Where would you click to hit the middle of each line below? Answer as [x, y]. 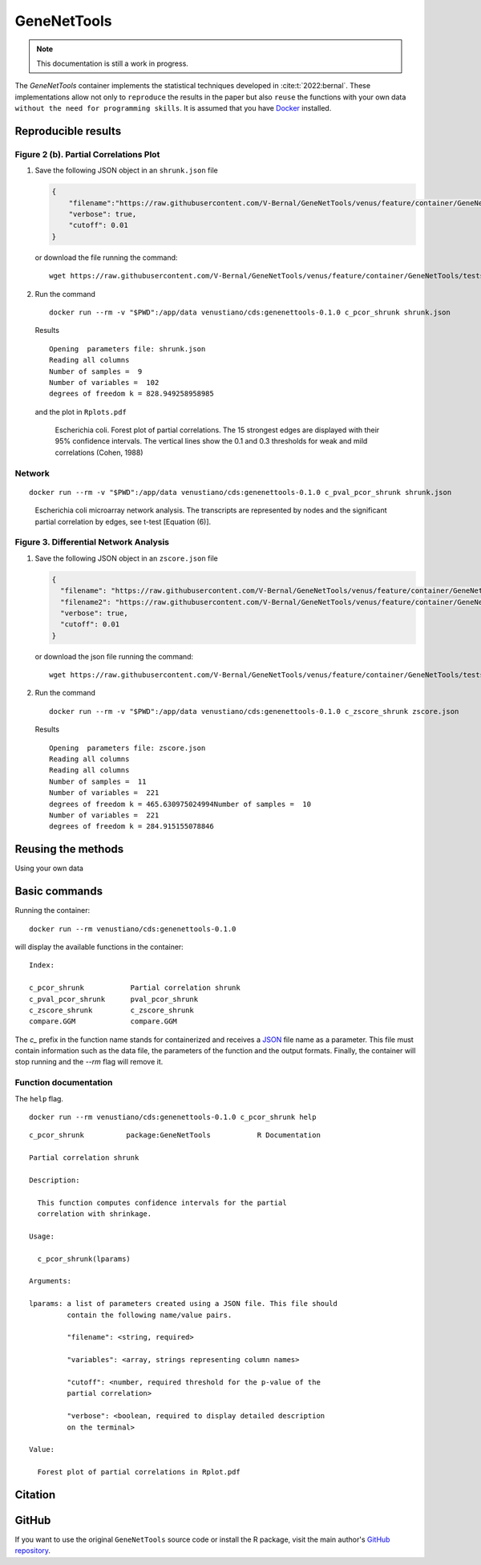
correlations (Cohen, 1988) [99, 452]
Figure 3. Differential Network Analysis [92, 542]
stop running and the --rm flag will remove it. [89, 1062]
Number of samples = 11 [98, 781]
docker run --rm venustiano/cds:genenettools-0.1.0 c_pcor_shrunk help [173, 1117]
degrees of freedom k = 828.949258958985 [131, 394]
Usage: [42, 1236]
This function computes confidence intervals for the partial [162, 1202]
